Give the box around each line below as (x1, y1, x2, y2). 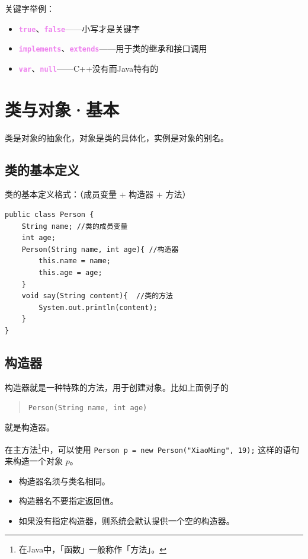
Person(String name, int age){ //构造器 (21, 245, 179, 254)
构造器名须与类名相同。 (18, 474, 110, 487)
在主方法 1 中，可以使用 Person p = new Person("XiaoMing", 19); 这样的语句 (5, 441, 300, 455)
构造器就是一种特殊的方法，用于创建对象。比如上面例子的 (5, 381, 229, 393)
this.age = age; (38, 269, 102, 277)
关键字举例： (5, 2, 54, 14)
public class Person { (5, 210, 94, 219)
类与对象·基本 (5, 97, 120, 121)
